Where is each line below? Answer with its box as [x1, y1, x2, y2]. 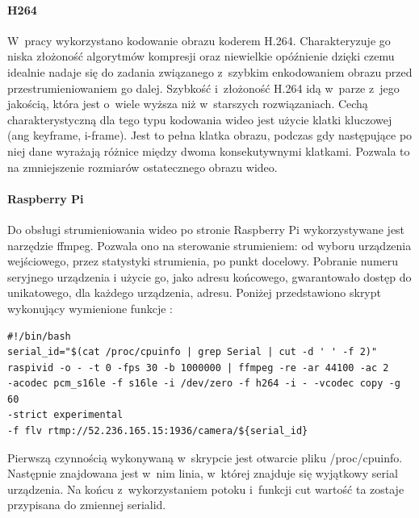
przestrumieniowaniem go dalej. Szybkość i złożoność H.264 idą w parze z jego [7, 79, 400, 96]
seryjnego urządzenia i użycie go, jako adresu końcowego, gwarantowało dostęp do [7, 268, 412, 285]
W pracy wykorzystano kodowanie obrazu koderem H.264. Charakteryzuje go [7, 31, 391, 48]
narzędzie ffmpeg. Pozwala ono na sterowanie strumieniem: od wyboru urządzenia [7, 236, 412, 253]
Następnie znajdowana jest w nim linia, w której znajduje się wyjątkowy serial [7, 465, 398, 482]
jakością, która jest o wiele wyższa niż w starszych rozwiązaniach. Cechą [7, 95, 368, 112]
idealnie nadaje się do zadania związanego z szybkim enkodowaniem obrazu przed [7, 63, 413, 80]
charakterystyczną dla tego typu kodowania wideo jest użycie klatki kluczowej [7, 111, 392, 127]
